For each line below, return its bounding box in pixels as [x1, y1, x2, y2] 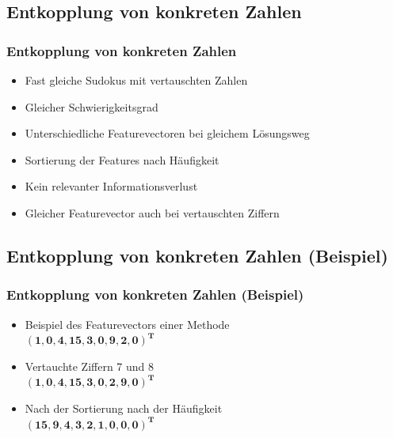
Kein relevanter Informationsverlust [25, 178, 198, 194]
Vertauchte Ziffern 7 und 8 [25, 357, 155, 374]
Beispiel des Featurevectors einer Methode [25, 315, 230, 332]
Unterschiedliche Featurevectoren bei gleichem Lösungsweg [25, 125, 310, 142]
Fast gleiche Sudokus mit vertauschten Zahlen [25, 72, 248, 88]
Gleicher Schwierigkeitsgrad [25, 98, 158, 115]
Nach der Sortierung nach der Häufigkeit [25, 399, 223, 416]
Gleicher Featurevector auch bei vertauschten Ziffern [25, 204, 280, 221]
